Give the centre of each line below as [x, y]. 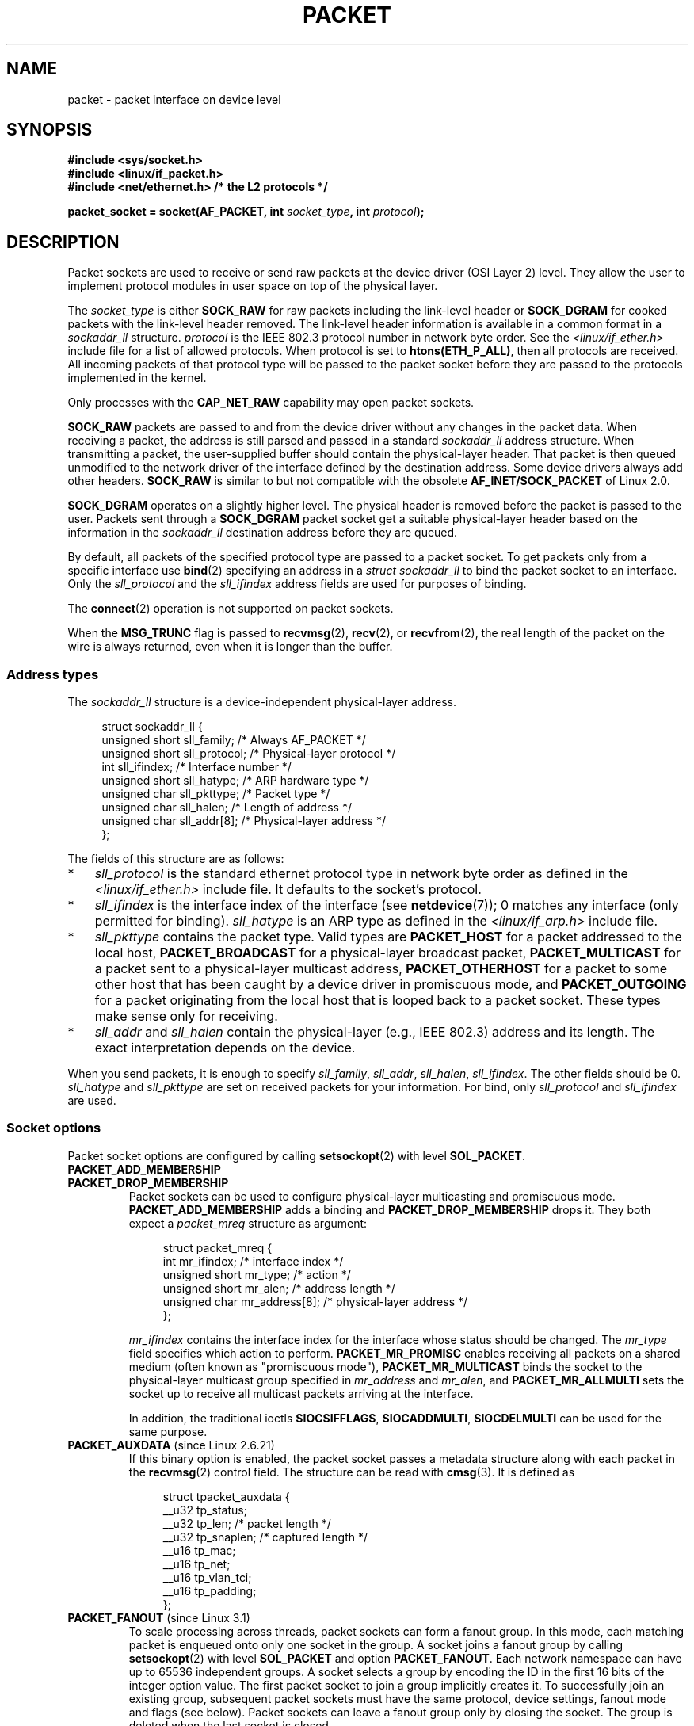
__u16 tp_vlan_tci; [207, 1577]
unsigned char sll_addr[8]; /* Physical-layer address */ [244, 821]
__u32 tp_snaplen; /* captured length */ [265, 1537]
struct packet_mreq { [217, 1247]
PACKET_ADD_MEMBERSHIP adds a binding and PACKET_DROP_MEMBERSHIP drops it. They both [390, 1209]
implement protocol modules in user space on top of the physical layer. [253, 286]
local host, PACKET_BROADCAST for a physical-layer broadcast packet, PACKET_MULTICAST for [388, 953]
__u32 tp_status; [205, 1510]
